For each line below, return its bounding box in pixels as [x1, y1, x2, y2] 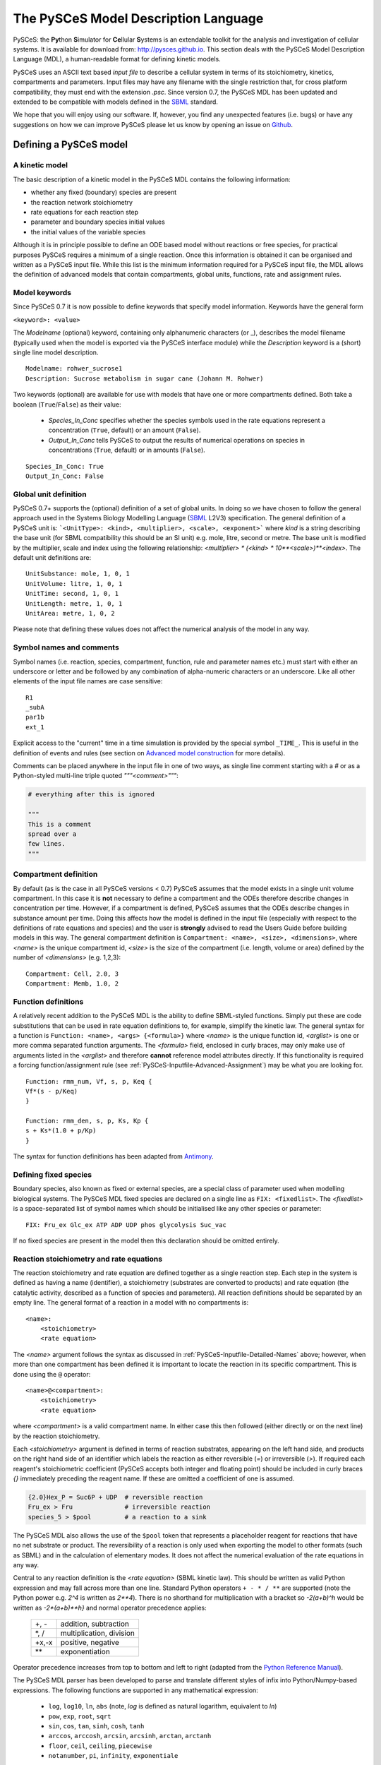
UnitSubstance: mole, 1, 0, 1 [25, 570, 131, 578]
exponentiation [60, 1646, 111, 1656]
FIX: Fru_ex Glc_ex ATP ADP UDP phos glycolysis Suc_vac [25, 1221, 227, 1228]
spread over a [28, 830, 77, 838]
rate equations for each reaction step [30, 208, 139, 216]
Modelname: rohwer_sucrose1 [25, 364, 123, 373]
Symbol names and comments [13, 642, 119, 652]
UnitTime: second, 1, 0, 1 [25, 590, 119, 598]
